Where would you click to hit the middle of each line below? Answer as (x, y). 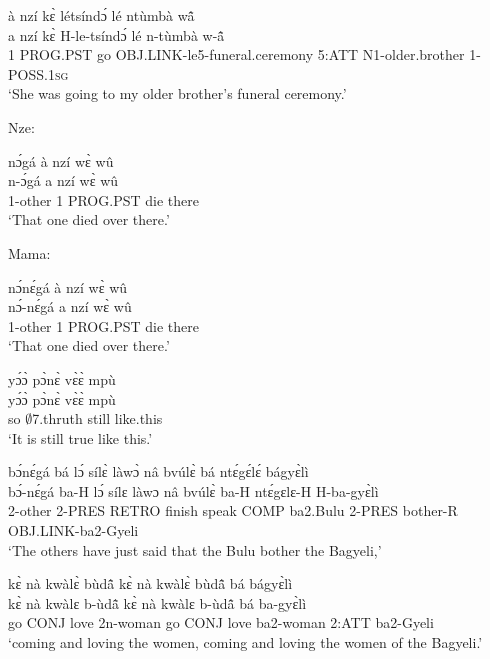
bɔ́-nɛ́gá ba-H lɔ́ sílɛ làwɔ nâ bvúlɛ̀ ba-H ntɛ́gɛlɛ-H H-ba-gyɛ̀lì (193, 490)
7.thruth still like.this (97, 418)
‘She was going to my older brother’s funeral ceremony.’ (177, 93)
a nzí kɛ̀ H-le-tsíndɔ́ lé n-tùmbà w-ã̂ (116, 34)
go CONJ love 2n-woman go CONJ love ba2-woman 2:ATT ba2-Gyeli (221, 622)
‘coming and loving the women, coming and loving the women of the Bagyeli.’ (245, 642)
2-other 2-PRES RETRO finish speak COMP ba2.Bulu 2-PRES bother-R (233, 510)
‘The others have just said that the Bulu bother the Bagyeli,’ (195, 549)
